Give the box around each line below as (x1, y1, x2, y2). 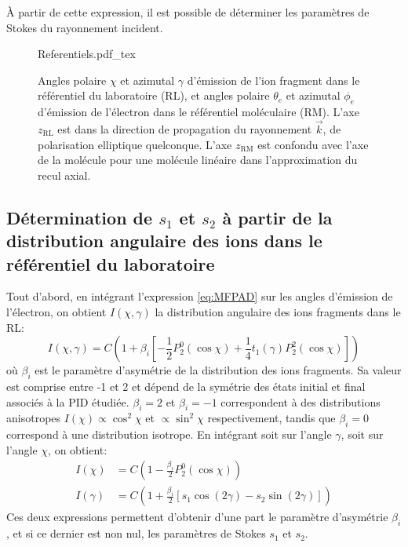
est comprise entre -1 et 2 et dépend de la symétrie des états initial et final (6, 377, 366, 394)
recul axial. (38, 166, 91, 183)
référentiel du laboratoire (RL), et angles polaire (38, 87, 270, 104)
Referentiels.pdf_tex (38, 46, 136, 62)
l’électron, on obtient (6, 303, 107, 319)
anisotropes (6, 410, 61, 426)
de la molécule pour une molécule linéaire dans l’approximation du (38, 151, 358, 168)
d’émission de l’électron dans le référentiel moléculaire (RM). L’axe (38, 104, 359, 120)
